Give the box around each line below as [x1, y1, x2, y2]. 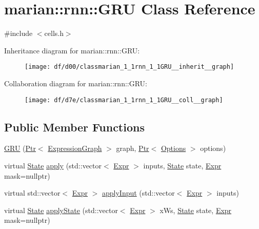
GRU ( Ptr [4, 143, 36, 154]
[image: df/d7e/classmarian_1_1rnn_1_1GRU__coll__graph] [25, 96, 223, 104]
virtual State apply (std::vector [4, 160, 102, 171]
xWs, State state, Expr [160, 204, 232, 215]
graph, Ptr [116, 143, 149, 154]
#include [4, 28, 33, 39]
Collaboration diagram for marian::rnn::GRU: [4, 78, 148, 88]
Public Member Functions [4, 119, 145, 135]
